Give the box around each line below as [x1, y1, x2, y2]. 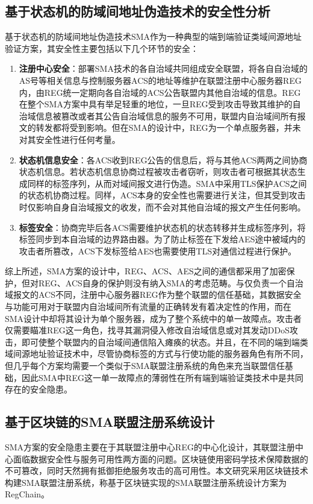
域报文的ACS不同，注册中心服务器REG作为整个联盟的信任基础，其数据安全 [5, 288, 302, 301]
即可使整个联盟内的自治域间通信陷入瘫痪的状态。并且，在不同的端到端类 [21, 335, 308, 348]
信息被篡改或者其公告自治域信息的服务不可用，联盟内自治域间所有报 [36, 109, 306, 122]
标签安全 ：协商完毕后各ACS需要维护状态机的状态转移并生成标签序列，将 [19, 221, 306, 233]
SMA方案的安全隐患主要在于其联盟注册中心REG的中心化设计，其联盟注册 [5, 441, 295, 453]
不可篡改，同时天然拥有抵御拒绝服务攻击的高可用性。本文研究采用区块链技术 [5, 464, 308, 477]
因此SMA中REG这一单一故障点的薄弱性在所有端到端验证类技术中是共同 [21, 371, 303, 383]
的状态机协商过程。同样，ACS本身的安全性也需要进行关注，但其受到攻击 [19, 189, 306, 201]
